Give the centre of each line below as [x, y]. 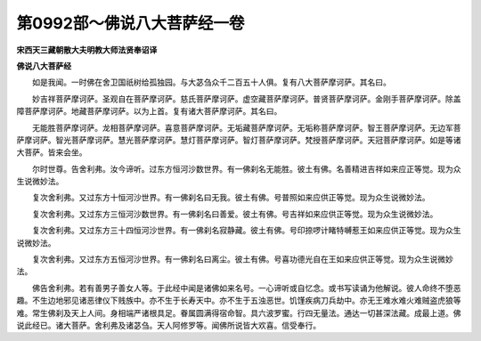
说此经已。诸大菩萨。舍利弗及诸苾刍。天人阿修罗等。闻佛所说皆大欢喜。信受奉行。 [168, 325]
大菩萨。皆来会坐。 [52, 152]
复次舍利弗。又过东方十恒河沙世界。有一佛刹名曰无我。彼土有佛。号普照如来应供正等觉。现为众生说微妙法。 [231, 198]
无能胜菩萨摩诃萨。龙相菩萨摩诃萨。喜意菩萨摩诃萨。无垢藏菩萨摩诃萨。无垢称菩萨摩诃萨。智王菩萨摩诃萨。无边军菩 [246, 127]
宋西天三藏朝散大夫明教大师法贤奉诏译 [87, 50]
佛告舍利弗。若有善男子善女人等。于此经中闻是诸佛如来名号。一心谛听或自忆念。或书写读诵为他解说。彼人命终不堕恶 [246, 288]
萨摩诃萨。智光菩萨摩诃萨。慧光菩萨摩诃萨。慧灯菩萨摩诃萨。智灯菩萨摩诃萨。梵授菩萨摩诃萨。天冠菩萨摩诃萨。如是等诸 [239, 140]
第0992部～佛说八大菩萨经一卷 [130, 23]
